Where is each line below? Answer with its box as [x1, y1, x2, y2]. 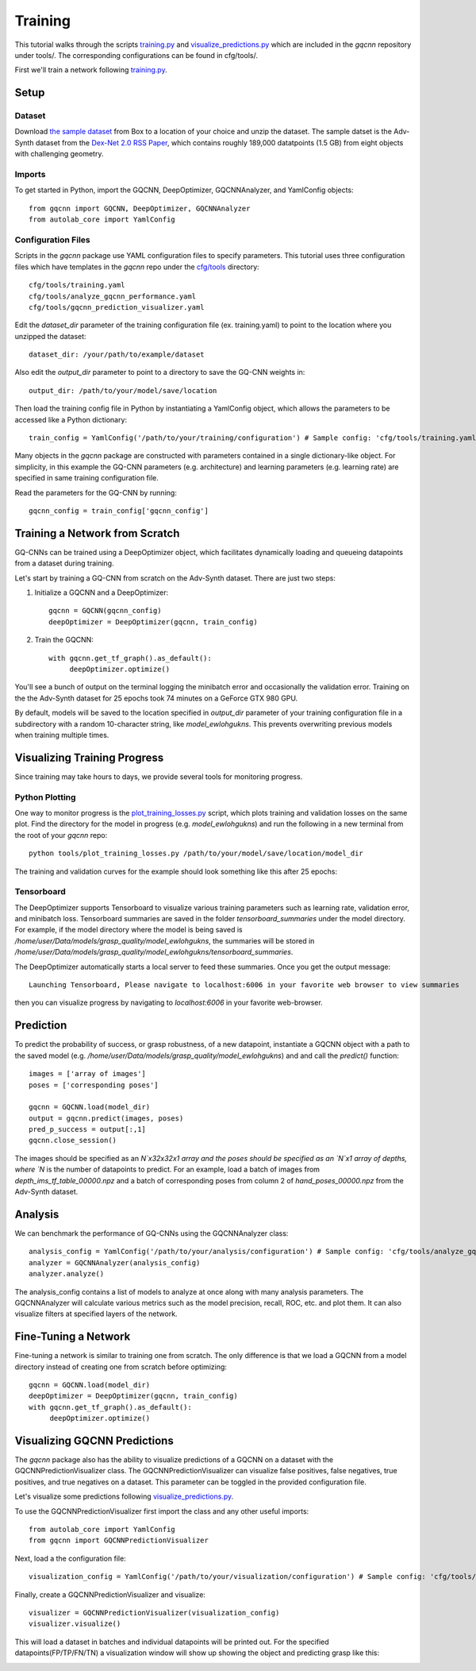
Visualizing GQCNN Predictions [14, 1434, 174, 1447]
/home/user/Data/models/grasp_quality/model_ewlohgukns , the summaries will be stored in [14, 936, 315, 945]
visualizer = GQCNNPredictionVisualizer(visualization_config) [29, 1608, 280, 1617]
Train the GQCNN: [34, 635, 94, 645]
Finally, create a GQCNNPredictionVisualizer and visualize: [14, 1589, 206, 1600]
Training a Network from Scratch [14, 527, 180, 540]
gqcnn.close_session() [29, 1136, 117, 1145]
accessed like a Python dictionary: [14, 415, 127, 424]
